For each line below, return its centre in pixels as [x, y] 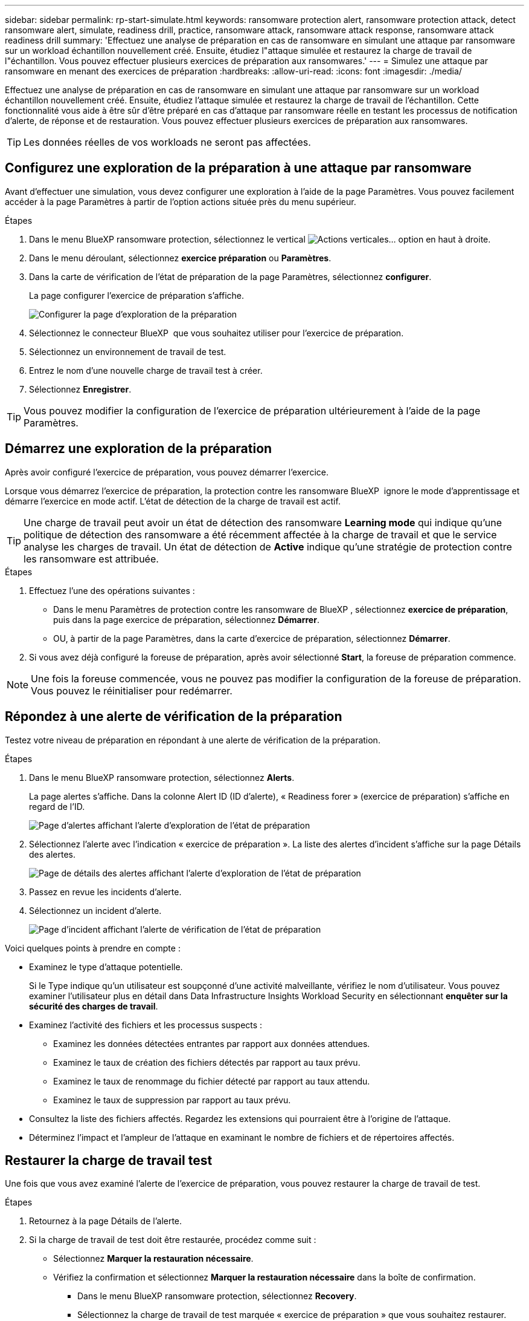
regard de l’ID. [57, 806]
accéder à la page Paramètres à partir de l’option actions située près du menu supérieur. [181, 201]
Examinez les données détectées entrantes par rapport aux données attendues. [212, 1043]
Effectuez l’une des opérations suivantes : [112, 590]
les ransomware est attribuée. [91, 559]
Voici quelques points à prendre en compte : [93, 948]
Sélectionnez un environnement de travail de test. [128, 351]
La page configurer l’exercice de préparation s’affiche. [137, 295]
